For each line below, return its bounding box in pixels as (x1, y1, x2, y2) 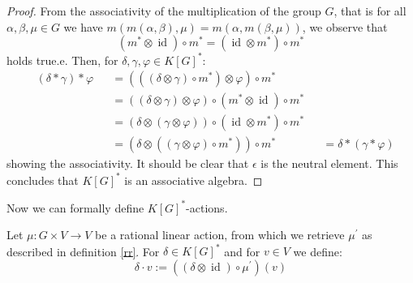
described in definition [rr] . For (6, 242, 160, 259)
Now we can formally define (6, 199, 144, 216)
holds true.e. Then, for (6, 51, 118, 68)
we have (63, 18, 103, 35)
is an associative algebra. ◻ (124, 171, 263, 188)
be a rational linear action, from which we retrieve (95, 226, 345, 243)
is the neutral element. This (260, 155, 398, 172)
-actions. (186, 199, 228, 216)
